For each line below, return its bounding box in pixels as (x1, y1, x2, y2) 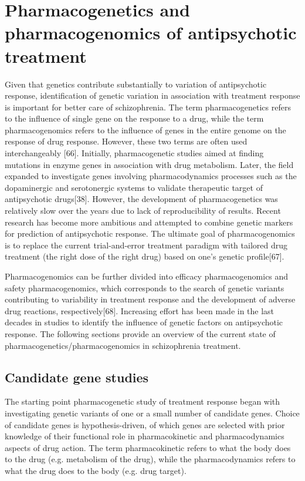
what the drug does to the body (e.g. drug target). (5, 464, 187, 476)
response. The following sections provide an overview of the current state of (5, 327, 276, 339)
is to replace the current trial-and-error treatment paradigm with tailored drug (5, 238, 287, 251)
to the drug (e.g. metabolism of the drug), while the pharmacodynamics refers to (5, 453, 296, 465)
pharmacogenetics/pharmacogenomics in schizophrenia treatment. (5, 339, 241, 351)
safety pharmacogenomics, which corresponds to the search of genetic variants (5, 281, 284, 294)
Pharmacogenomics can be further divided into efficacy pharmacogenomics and (5, 270, 289, 282)
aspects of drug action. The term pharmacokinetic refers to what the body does (5, 441, 291, 453)
